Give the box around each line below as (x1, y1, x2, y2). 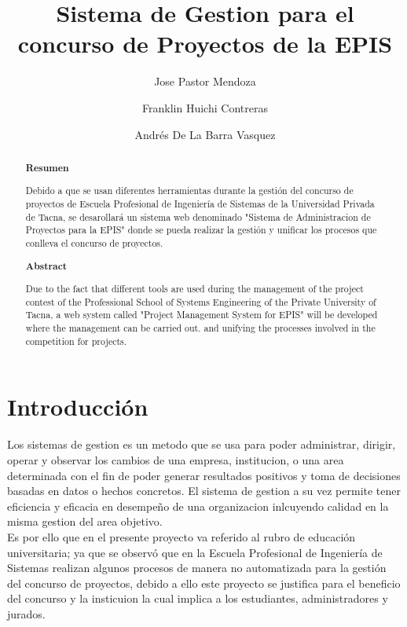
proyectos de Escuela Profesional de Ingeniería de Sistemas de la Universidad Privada (25, 197, 375, 211)
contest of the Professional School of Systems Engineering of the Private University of (25, 295, 376, 308)
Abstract (25, 258, 68, 273)
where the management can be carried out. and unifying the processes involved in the (25, 321, 376, 335)
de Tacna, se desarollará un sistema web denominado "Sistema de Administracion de (25, 210, 371, 223)
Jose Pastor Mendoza (154, 73, 256, 90)
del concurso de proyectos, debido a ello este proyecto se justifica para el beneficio (7, 574, 401, 591)
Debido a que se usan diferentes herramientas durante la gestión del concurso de (25, 184, 354, 197)
